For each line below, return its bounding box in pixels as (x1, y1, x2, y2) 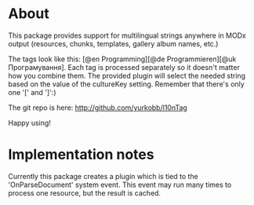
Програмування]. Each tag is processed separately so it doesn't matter (8, 62, 241, 71)
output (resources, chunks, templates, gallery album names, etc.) (8, 38, 219, 48)
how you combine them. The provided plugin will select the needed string (8, 71, 245, 80)
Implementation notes (8, 146, 154, 163)
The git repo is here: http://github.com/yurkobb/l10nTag (8, 103, 188, 112)
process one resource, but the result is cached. (8, 188, 161, 197)
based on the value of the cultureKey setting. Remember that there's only (8, 79, 245, 89)
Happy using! (8, 118, 51, 127)
